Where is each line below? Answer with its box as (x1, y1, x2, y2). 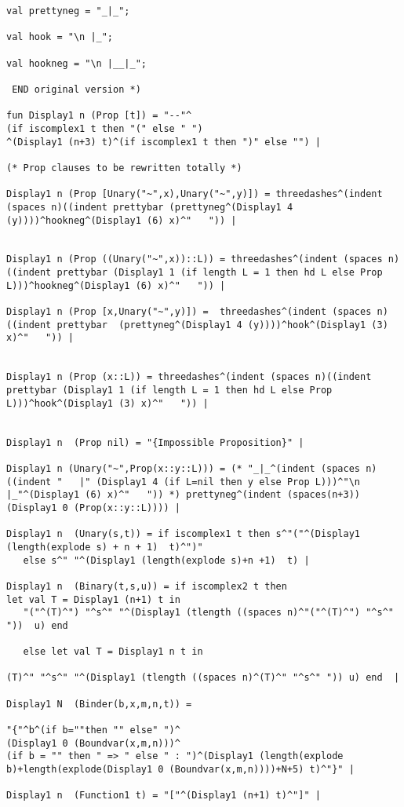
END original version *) (12, 83, 141, 95)
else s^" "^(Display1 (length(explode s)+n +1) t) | (23, 554, 310, 566)
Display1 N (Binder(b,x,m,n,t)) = (6, 698, 192, 710)
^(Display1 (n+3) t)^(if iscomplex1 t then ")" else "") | (6, 136, 321, 148)
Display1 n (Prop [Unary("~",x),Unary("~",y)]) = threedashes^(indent (6, 188, 383, 200)
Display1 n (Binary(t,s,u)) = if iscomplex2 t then (6, 580, 287, 592)
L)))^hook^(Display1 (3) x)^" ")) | (6, 397, 209, 409)
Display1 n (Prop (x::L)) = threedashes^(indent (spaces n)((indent (6, 371, 372, 383)
